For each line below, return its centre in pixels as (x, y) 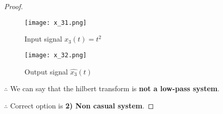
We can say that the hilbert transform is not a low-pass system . (115, 88)
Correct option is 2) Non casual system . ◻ (82, 105)
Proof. (14, 6)
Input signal (43, 39)
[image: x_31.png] (56, 23)
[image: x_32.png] (56, 55)
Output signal (46, 71)
